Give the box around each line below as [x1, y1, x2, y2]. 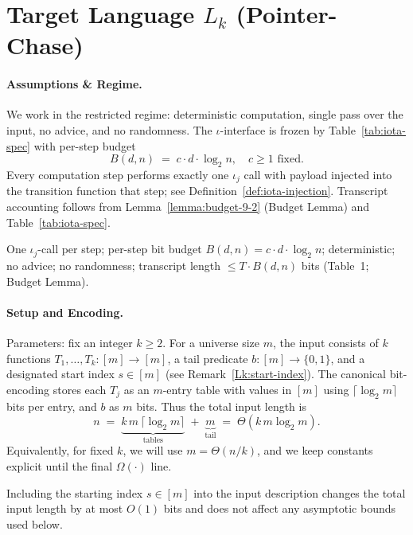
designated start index [6, 365, 115, 382]
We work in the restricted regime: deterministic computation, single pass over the [6, 106, 403, 123]
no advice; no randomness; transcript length [6, 256, 221, 273]
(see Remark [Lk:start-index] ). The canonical [165, 365, 387, 382]
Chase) [6, 29, 84, 61]
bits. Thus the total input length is [136, 397, 306, 414]
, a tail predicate [167, 350, 248, 366]
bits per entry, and [6, 397, 97, 414]
